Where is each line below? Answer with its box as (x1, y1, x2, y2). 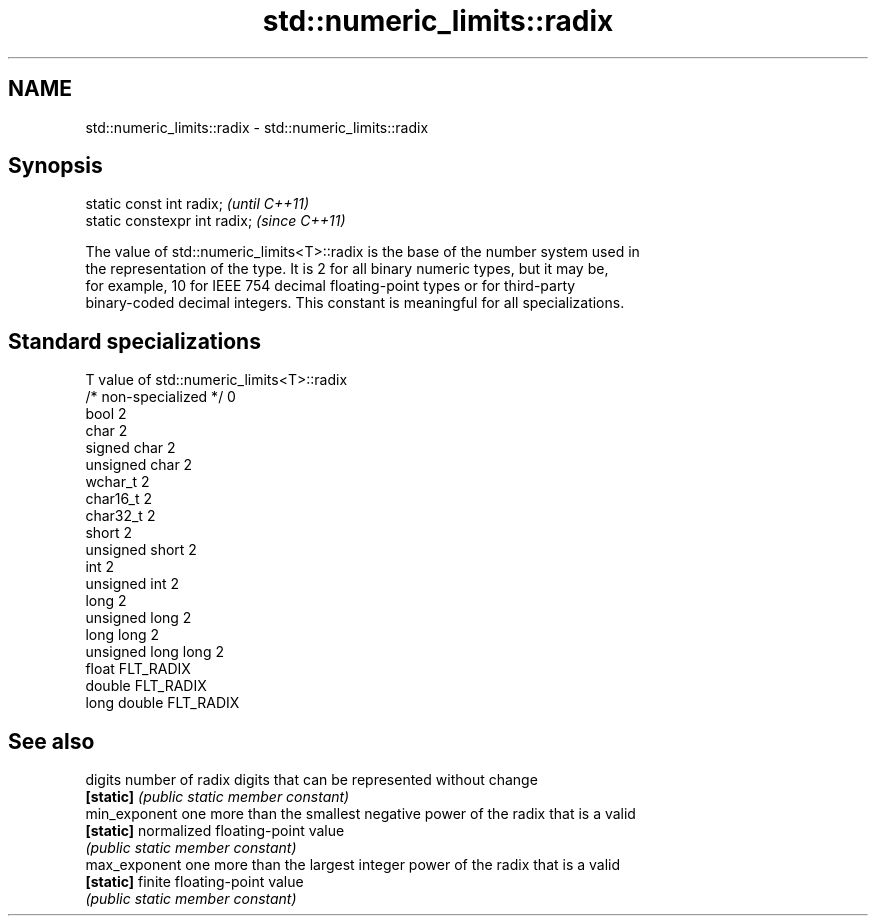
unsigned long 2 (85, 609, 192, 627)
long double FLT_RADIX (85, 694, 240, 712)
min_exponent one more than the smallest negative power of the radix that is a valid (85, 805, 636, 823)
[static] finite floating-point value (85, 873, 304, 891)
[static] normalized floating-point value (85, 822, 345, 840)
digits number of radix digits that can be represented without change (85, 771, 538, 789)
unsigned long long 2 (85, 643, 224, 661)
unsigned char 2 (85, 456, 193, 474)
